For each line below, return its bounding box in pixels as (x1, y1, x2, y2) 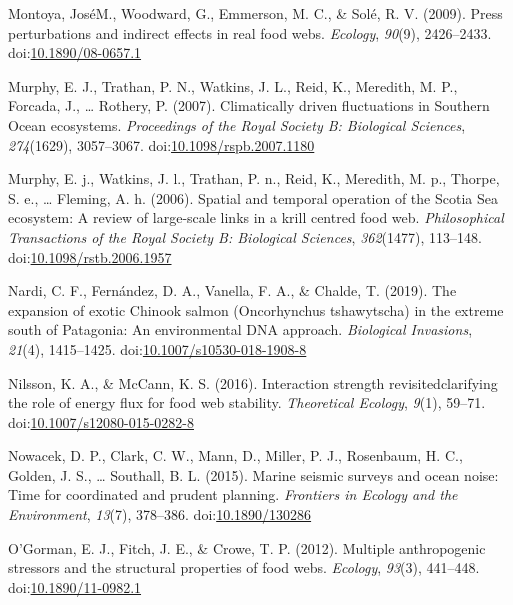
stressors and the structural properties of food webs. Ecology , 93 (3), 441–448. (8, 557, 480, 578)
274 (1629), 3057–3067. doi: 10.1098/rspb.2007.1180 (8, 134, 315, 155)
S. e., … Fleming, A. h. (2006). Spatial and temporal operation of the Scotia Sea (8, 187, 498, 208)
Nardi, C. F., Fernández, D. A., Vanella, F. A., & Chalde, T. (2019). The (8, 280, 457, 301)
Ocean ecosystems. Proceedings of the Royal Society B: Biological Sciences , (8, 114, 466, 135)
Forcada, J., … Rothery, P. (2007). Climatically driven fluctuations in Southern (8, 95, 490, 116)
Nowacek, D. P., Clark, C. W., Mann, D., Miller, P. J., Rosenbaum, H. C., (8, 445, 463, 466)
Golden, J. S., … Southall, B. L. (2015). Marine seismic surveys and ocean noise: (8, 464, 499, 485)
